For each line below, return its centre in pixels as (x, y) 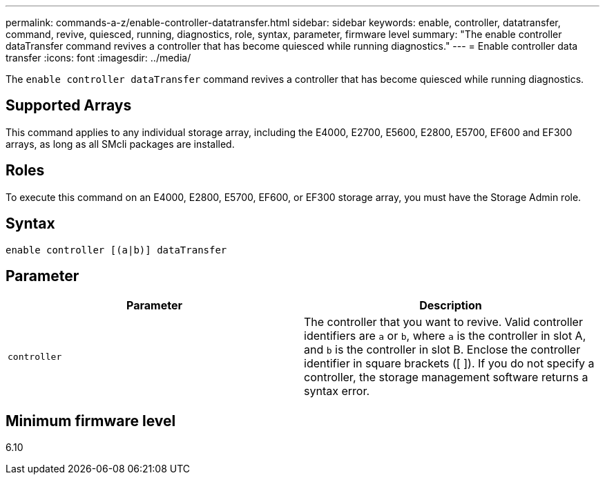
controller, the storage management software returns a (446, 377)
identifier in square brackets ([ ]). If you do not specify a (449, 364)
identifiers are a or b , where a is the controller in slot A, (445, 336)
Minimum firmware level (91, 421)
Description (451, 306)
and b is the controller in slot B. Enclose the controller (442, 350)
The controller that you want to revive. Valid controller (443, 322)
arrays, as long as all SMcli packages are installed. (120, 144)
